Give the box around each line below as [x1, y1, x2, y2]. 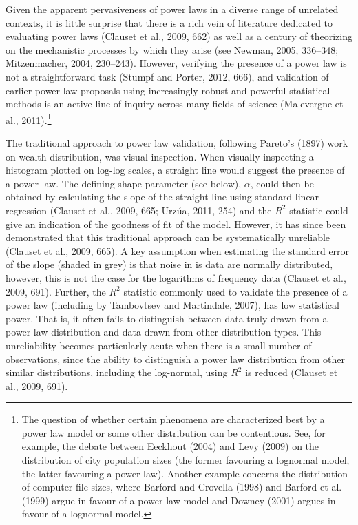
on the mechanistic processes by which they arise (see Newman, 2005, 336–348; [6, 42, 339, 56]
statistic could [289, 203, 348, 217]
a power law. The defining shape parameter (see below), [6, 176, 242, 190]
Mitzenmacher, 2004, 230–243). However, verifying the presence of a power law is [6, 56, 347, 70]
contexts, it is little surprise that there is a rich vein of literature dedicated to [6, 15, 333, 30]
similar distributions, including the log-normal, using [6, 365, 228, 380]
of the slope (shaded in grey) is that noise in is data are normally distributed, [6, 257, 333, 271]
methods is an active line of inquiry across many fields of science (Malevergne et [6, 96, 344, 111]
